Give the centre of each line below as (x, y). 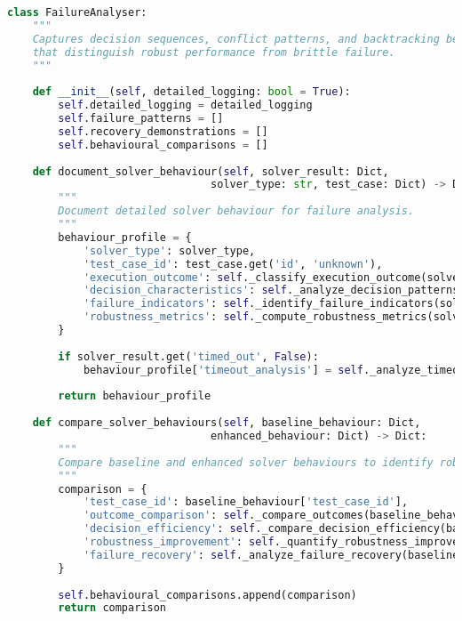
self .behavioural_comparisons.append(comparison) (207, 595)
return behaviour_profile (135, 396)
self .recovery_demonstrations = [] (163, 131)
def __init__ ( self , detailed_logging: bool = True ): (191, 92)
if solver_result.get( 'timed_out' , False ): (188, 356)
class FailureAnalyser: (77, 12)
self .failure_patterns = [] (141, 118)
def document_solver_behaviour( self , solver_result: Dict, (211, 171)
